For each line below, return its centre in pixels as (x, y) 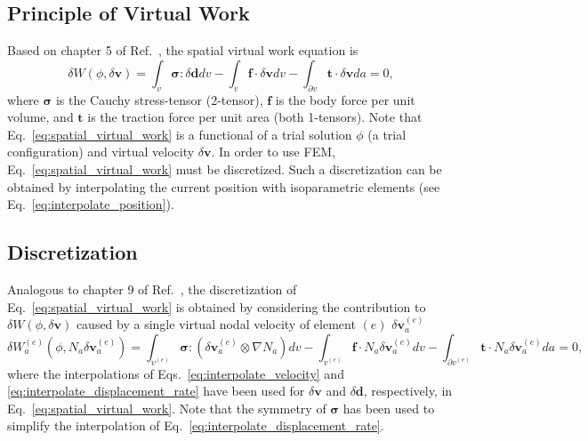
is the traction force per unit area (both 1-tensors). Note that (255, 117)
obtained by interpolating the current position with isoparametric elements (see (224, 186)
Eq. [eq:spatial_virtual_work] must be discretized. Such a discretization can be (225, 168)
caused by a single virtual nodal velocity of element (216, 324)
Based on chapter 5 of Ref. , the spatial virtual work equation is (183, 50)
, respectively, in (408, 391)
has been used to (389, 408)
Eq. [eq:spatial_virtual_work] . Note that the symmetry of (167, 408)
